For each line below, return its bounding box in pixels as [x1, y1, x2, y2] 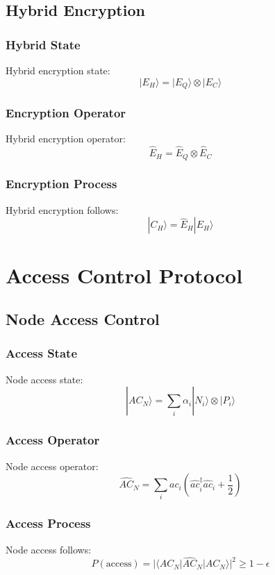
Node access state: [6, 372, 83, 386]
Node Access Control [6, 308, 160, 330]
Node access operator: [6, 458, 99, 473]
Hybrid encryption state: [6, 63, 110, 77]
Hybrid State [6, 35, 81, 53]
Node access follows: [6, 542, 92, 556]
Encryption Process [6, 175, 117, 192]
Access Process [6, 515, 91, 532]
